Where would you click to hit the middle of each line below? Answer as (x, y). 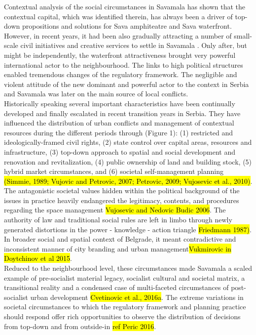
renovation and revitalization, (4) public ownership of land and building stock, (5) (128, 161)
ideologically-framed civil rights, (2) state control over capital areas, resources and (128, 142)
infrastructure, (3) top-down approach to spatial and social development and (120, 151)
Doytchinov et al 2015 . (38, 258)
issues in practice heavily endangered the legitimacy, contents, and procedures (122, 200)
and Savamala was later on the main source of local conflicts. (96, 94)
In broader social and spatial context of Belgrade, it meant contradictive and (120, 239)
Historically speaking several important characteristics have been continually (120, 103)
